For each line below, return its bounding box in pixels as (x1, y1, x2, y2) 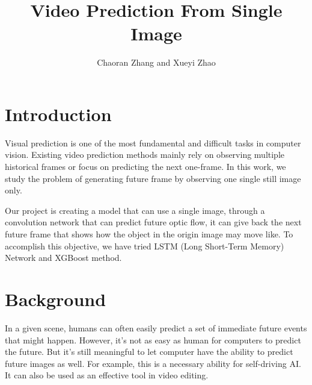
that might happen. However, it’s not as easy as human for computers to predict (5, 333, 301, 346)
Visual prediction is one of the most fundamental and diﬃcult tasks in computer (5, 136, 301, 149)
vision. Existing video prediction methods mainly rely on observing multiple (5, 148, 285, 161)
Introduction (5, 101, 112, 126)
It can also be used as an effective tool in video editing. (5, 369, 209, 381)
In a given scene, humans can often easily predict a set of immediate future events (5, 321, 307, 334)
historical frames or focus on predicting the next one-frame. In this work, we (5, 160, 286, 173)
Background (5, 286, 106, 311)
